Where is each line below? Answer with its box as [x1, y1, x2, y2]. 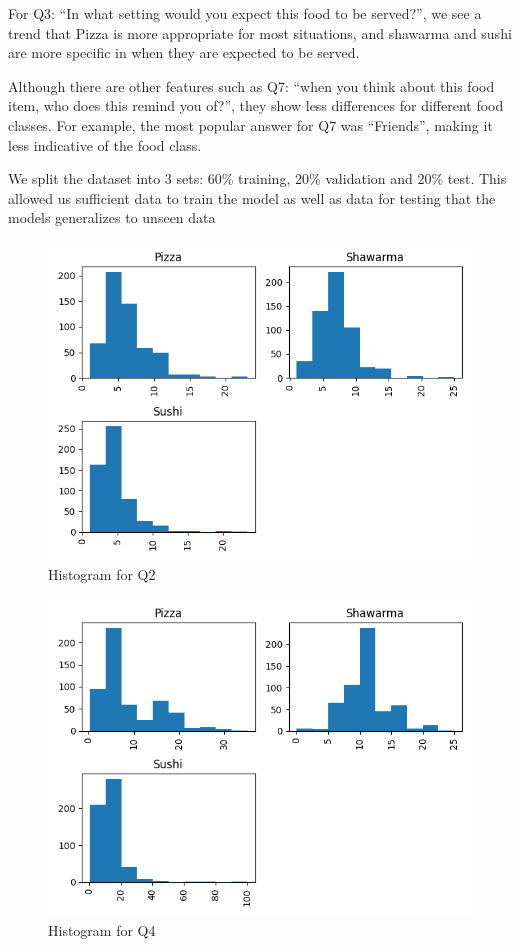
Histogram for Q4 [48, 919, 156, 940]
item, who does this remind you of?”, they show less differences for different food [8, 95, 504, 116]
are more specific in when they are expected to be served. [8, 42, 360, 63]
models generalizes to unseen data [8, 207, 216, 228]
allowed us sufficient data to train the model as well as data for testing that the [8, 187, 496, 208]
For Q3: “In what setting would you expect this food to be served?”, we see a [8, 3, 482, 23]
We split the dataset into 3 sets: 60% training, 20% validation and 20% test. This [8, 168, 507, 189]
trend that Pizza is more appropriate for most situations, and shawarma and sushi [8, 22, 512, 43]
